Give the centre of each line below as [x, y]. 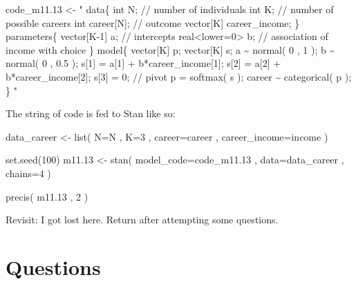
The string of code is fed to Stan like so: [91, 113]
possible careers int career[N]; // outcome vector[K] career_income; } [153, 22]
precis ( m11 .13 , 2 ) [47, 196]
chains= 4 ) [28, 173]
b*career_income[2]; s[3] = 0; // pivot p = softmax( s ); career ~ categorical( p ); [179, 76]
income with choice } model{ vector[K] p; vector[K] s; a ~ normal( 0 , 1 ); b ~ [170, 49]
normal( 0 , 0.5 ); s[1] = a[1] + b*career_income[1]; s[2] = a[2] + [143, 63]
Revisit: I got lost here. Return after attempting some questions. [142, 220]
